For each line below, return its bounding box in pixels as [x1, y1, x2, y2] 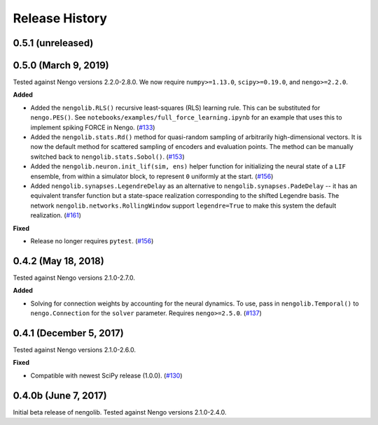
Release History [13, 10, 108, 26]
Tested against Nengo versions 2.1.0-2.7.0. [13, 273, 136, 282]
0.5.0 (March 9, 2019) [13, 59, 110, 71]
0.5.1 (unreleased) [13, 37, 94, 49]
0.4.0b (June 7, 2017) [13, 389, 108, 401]
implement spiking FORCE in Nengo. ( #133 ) [30, 123, 155, 131]
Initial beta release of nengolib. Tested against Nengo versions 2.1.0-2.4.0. [13, 408, 227, 416]
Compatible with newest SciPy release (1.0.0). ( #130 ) [30, 371, 183, 380]
